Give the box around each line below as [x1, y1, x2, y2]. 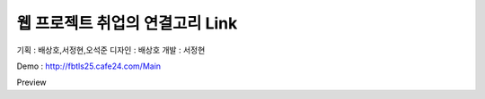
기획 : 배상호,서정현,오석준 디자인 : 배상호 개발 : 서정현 [16, 45, 206, 55]
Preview [16, 77, 47, 88]
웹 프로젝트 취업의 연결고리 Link [16, 13, 238, 33]
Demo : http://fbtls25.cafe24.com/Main [16, 61, 162, 71]
